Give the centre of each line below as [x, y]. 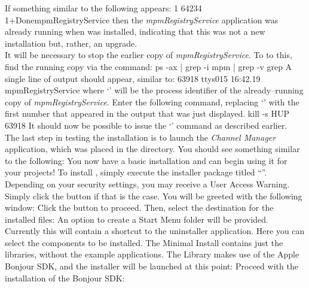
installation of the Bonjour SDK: [65, 278]
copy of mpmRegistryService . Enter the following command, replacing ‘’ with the [152, 101]
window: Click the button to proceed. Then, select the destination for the [139, 207]
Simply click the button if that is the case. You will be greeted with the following [154, 195]
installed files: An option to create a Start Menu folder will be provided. [137, 219]
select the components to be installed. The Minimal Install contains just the [144, 242]
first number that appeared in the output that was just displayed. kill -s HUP [147, 113]
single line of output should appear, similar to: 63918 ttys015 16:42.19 [133, 78]
